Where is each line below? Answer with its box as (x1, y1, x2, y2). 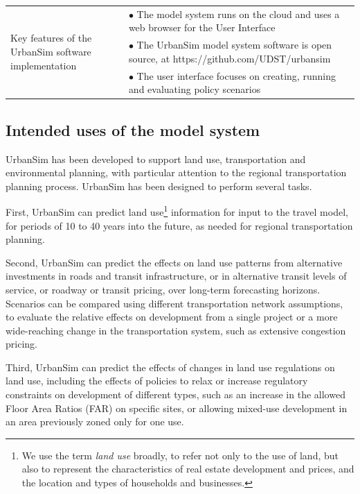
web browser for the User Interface (128, 20, 276, 35)
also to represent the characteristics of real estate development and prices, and (21, 461, 354, 476)
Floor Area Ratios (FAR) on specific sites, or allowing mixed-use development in (6, 400, 348, 415)
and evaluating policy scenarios (128, 82, 261, 96)
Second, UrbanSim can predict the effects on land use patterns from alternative (6, 255, 343, 269)
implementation (10, 58, 77, 72)
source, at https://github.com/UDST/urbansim (128, 51, 331, 65)
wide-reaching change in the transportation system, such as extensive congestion (6, 323, 346, 337)
